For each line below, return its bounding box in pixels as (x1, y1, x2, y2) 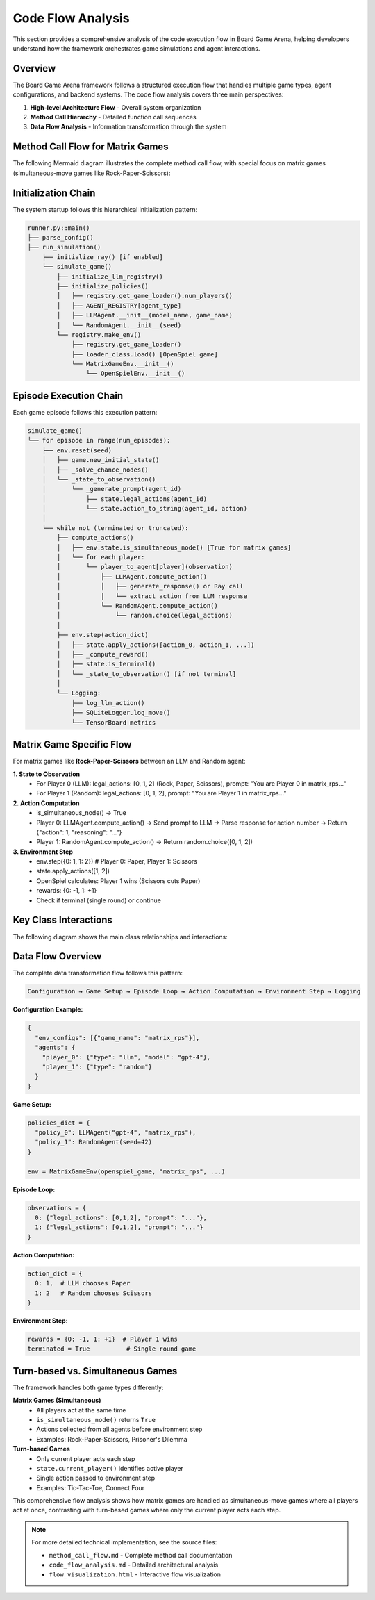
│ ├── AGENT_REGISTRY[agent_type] (56, 302, 182, 309)
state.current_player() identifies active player (36, 1464, 183, 1472)
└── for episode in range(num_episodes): (27, 436, 171, 445)
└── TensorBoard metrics (71, 718, 156, 726)
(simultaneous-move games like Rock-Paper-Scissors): (12, 169, 171, 177)
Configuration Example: (12, 1005, 83, 1014)
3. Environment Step (12, 848, 73, 856)
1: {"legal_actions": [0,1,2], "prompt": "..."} (35, 1223, 204, 1231)
